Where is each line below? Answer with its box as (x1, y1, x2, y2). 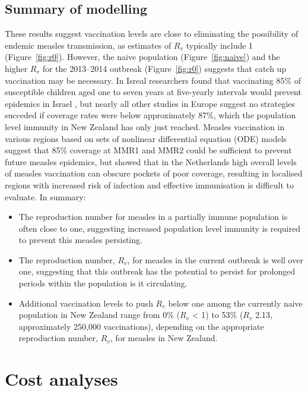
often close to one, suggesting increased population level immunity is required (18, 222, 300, 234)
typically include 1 (186, 39, 253, 51)
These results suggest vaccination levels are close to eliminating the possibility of (5, 27, 299, 40)
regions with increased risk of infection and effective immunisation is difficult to (5, 178, 294, 191)
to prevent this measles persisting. (18, 234, 142, 246)
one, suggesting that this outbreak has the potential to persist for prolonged (18, 265, 296, 278)
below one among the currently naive (168, 297, 303, 309)
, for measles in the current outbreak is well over (127, 253, 303, 266)
